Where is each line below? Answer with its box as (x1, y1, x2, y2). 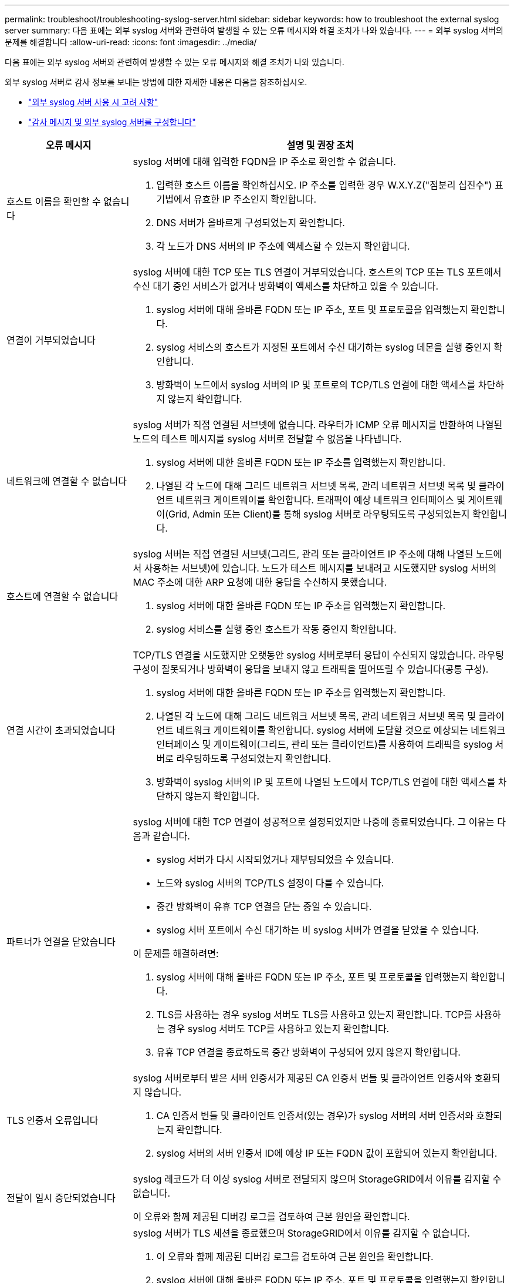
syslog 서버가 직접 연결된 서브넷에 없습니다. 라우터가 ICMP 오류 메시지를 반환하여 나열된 (133, 419, 503, 431)
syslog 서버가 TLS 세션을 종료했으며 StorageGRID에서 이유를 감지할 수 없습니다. (133, 1227, 470, 1239)
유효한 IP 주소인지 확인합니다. (193, 193, 317, 205)
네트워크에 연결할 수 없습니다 (6, 475, 127, 487)
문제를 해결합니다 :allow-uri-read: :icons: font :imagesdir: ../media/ (5, 37, 257, 47)
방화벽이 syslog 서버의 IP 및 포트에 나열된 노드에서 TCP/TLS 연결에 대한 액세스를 (156, 776, 496, 788)
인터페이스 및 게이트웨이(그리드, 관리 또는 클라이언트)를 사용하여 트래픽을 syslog (156, 738, 492, 750)
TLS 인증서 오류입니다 (6, 1114, 99, 1126)
